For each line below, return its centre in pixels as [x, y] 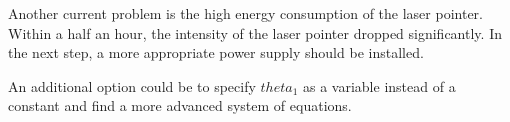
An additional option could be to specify [132, 85]
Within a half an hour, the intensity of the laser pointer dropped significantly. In [255, 32]
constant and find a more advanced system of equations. [180, 105]
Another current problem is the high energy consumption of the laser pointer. [245, 13]
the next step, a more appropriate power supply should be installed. [216, 52]
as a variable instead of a [379, 85]
